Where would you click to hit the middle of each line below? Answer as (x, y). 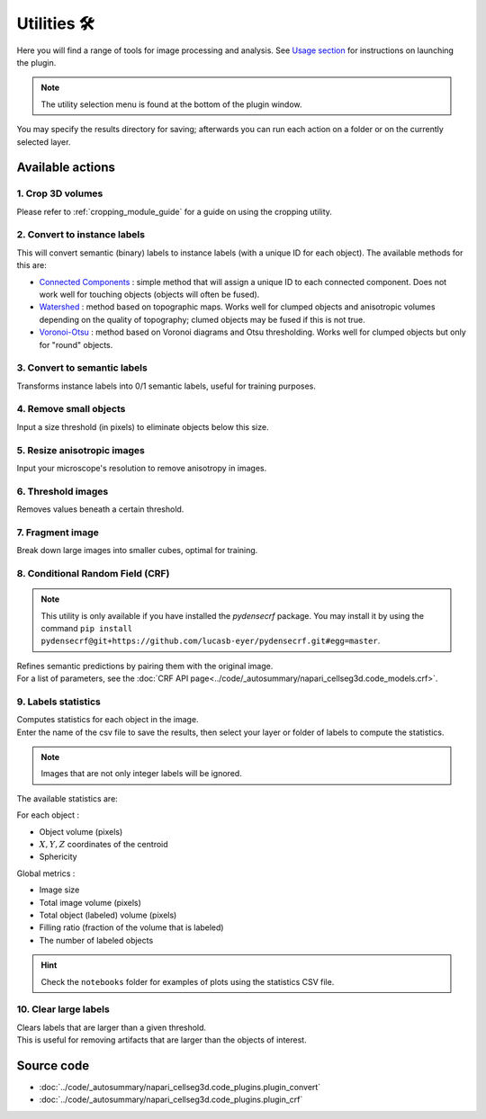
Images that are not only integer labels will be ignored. (141, 774)
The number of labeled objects (96, 940)
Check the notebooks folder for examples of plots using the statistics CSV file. (188, 981)
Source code (53, 1065)
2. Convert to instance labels (81, 235)
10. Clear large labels (63, 1009)
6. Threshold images (63, 491)
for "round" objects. (76, 345)
